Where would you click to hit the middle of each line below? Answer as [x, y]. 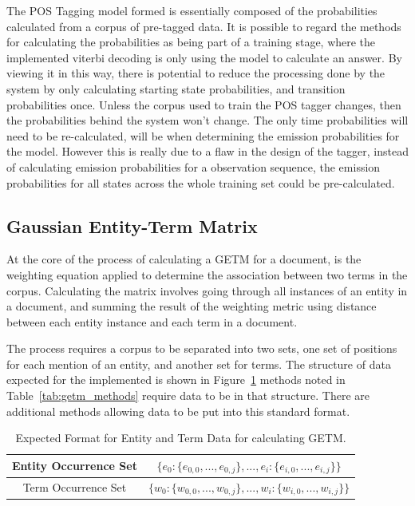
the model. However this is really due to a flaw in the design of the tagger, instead [207, 151]
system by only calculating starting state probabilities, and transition [176, 88]
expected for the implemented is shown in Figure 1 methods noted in [176, 379]
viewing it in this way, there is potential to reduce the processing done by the [196, 73]
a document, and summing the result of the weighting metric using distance [192, 306]
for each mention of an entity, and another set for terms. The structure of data [199, 364]
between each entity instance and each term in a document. [152, 321]
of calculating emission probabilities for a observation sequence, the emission [194, 166]
